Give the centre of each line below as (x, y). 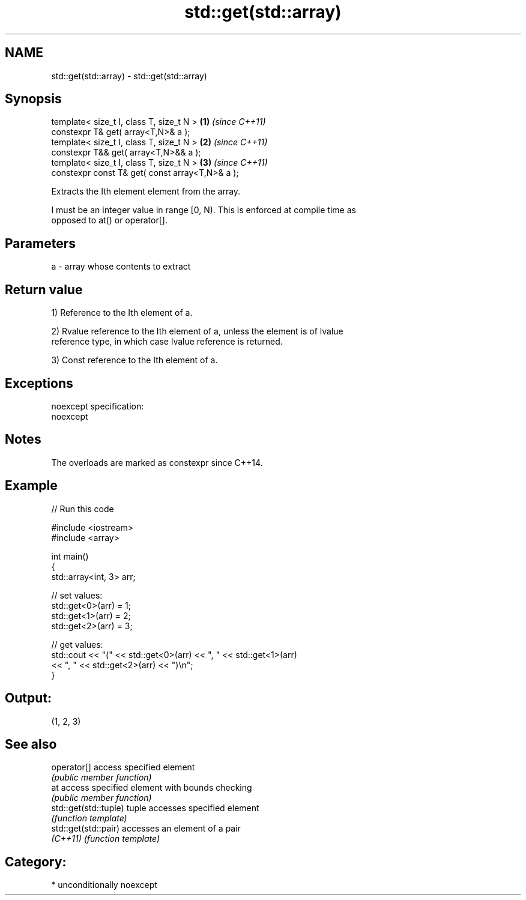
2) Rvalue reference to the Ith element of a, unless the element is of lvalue (197, 331)
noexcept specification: (98, 406)
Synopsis (33, 99)
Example (31, 486)
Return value (44, 289)
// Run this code (83, 509)
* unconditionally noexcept (104, 885)
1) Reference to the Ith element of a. (122, 313)
